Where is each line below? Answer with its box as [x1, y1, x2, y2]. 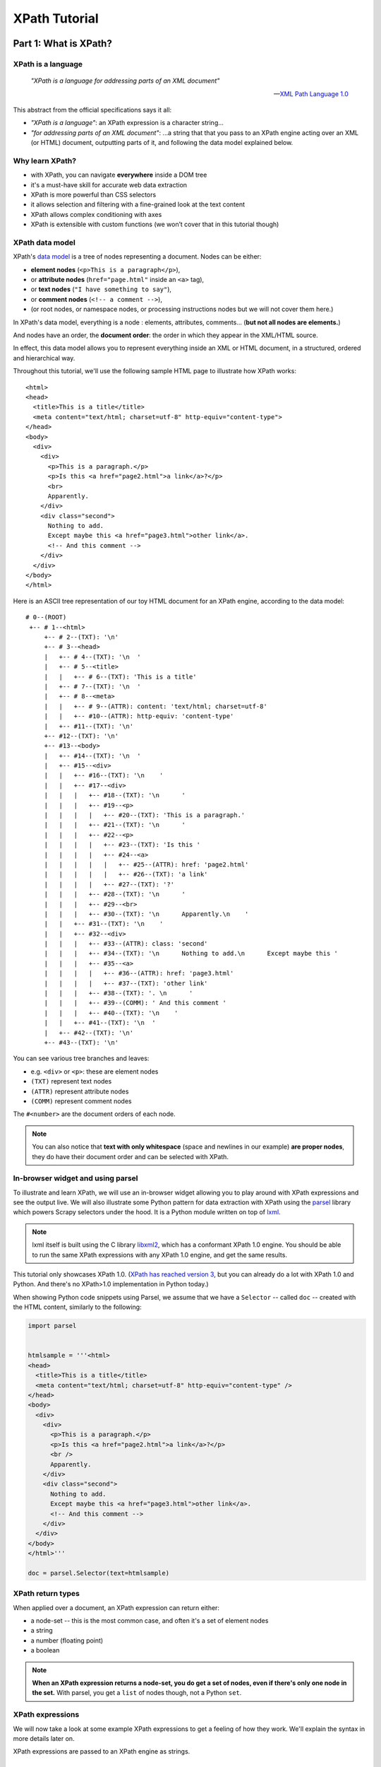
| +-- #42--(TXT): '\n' [44, 1028, 134, 1037]
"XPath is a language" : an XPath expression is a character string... [30, 119, 224, 127]
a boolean [30, 1646, 60, 1655]
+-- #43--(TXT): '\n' [44, 1039, 119, 1046]
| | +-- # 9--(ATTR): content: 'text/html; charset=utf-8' [44, 702, 267, 710]
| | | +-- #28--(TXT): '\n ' [44, 891, 186, 898]
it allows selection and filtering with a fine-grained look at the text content [30, 200, 246, 209]
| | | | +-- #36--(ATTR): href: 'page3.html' [44, 969, 234, 978]
